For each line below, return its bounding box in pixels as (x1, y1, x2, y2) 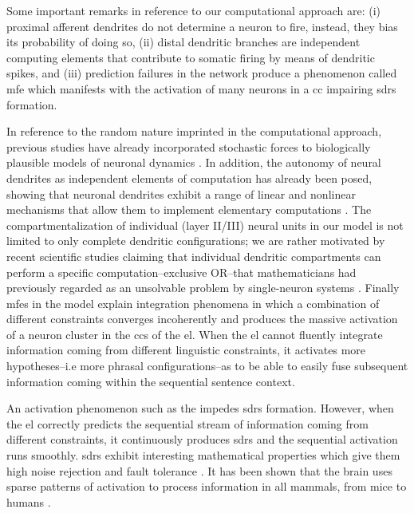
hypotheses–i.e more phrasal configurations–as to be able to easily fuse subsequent (6, 357, 408, 374)
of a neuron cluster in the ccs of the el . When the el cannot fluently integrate (6, 326, 383, 342)
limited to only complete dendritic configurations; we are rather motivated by (6, 232, 385, 249)
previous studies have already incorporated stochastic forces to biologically (6, 138, 371, 155)
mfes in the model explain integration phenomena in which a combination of (6, 294, 380, 311)
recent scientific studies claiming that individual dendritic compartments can (6, 247, 381, 264)
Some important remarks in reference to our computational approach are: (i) (6, 2, 381, 18)
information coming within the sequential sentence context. (6, 373, 295, 389)
